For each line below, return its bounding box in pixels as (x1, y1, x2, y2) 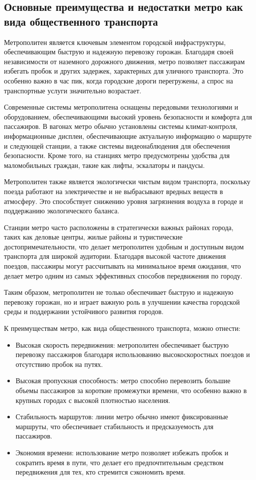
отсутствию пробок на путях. (15, 359, 103, 369)
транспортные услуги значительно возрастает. (4, 85, 141, 95)
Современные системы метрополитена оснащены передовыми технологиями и (4, 102, 238, 112)
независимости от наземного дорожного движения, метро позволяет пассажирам (4, 56, 245, 66)
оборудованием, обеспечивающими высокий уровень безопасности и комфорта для (4, 111, 252, 121)
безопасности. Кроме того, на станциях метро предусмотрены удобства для (4, 150, 230, 160)
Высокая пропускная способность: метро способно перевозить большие (15, 375, 230, 386)
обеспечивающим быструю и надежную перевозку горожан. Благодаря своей (4, 46, 234, 57)
